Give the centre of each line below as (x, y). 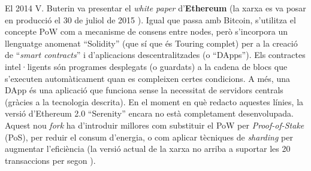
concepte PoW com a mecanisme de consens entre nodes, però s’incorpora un (147, 31)
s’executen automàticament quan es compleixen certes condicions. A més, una (147, 78)
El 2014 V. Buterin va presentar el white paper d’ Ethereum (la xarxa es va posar (155, 8)
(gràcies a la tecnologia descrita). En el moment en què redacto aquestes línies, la (154, 101)
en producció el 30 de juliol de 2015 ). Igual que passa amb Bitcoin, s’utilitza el (150, 19)
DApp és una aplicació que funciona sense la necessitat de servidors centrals (144, 90)
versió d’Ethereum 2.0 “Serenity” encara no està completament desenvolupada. (150, 113)
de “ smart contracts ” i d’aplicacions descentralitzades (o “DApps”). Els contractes (155, 55)
